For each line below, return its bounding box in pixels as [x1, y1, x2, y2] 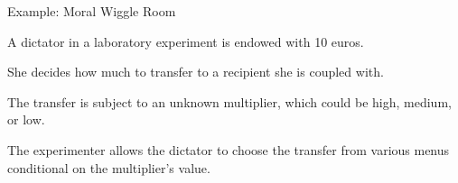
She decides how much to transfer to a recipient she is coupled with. [7, 62, 384, 81]
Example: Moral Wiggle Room [7, 2, 176, 20]
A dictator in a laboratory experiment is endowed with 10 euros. [7, 32, 364, 50]
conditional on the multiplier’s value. [7, 158, 210, 177]
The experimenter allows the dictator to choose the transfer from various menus [7, 140, 450, 159]
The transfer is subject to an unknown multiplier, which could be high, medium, [7, 92, 452, 111]
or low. [7, 110, 45, 129]
